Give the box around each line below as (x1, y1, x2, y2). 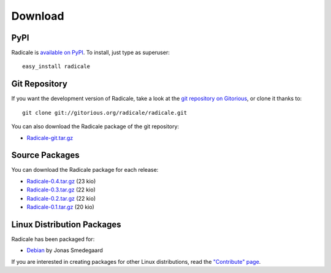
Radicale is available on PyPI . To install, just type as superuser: (11, 49, 170, 56)
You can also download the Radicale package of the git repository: (11, 123, 180, 130)
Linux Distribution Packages (11, 219, 121, 229)
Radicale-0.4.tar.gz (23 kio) (26, 177, 96, 185)
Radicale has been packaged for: (11, 235, 95, 242)
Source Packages (11, 150, 80, 161)
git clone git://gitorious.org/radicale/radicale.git (22, 109, 187, 116)
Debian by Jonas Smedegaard (26, 247, 104, 254)
